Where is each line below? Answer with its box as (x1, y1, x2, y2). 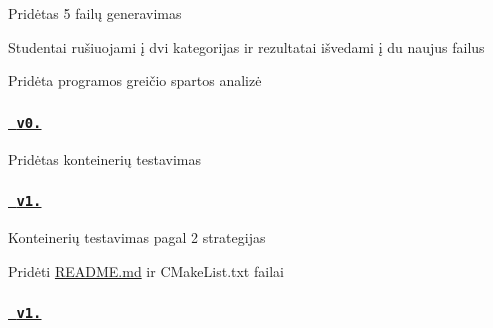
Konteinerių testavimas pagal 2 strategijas (8, 226, 266, 247)
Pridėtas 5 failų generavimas (8, 3, 182, 23)
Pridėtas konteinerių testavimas (8, 148, 202, 169)
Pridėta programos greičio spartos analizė (8, 70, 262, 91)
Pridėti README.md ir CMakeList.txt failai (8, 260, 284, 281)
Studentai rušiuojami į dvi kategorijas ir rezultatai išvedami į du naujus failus (8, 36, 485, 57)
